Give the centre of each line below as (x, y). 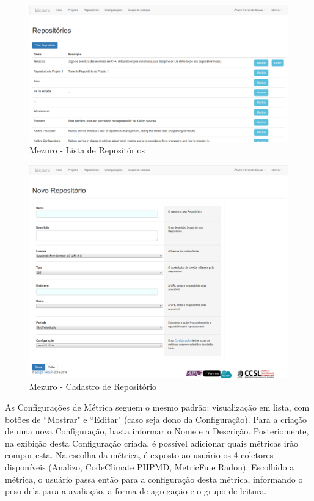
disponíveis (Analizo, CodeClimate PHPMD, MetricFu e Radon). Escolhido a (150, 466)
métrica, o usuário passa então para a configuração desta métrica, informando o (154, 479)
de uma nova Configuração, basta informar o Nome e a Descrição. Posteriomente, (157, 431)
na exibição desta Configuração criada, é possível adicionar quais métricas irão (152, 443)
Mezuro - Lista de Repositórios (87, 150)
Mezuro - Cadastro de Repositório (93, 386)
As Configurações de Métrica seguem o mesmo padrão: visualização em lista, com (157, 407)
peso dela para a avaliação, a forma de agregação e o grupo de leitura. (136, 491)
